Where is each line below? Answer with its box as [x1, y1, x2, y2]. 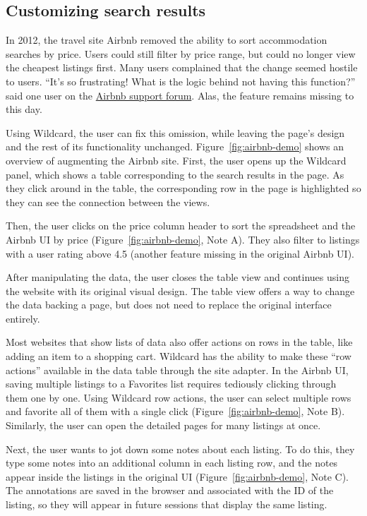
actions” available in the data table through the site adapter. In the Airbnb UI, [6, 362, 349, 377]
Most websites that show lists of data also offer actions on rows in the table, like [6, 335, 353, 349]
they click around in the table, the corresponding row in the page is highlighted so [6, 181, 361, 196]
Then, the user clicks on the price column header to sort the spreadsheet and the [6, 218, 356, 233]
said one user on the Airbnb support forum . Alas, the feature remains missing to [6, 88, 354, 102]
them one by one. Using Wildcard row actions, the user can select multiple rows [6, 390, 351, 404]
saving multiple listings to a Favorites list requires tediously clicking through [6, 376, 337, 391]
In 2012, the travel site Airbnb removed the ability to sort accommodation [6, 32, 327, 47]
